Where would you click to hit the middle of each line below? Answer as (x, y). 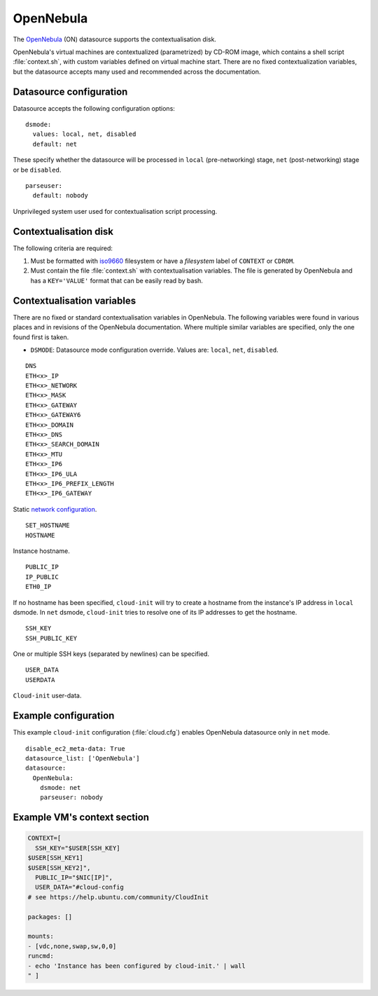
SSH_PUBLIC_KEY (51, 638)
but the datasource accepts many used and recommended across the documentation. (137, 71)
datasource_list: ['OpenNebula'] (83, 758)
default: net (55, 144)
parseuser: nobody (71, 798)
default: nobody (61, 196)
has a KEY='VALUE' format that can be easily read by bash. (117, 280)
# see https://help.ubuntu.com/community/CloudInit (118, 897)
